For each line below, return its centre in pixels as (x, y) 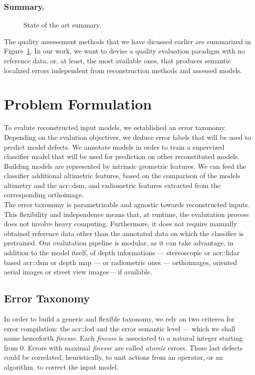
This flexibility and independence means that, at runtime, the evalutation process (127, 214)
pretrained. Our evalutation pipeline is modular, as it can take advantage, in (119, 243)
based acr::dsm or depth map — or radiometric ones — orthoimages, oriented (121, 262)
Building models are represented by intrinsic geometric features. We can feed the (125, 166)
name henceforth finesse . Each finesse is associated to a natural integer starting (123, 338)
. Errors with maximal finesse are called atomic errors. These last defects (133, 347)
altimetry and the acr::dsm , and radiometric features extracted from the (112, 185)
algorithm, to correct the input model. (61, 366)
